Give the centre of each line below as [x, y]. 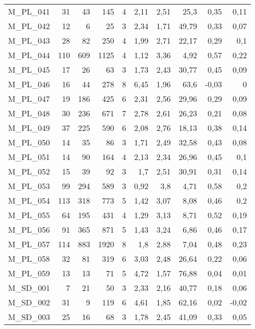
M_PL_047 [29, 99]
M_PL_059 [29, 273]
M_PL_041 [29, 11]
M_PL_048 [29, 113]
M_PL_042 [29, 26]
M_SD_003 [29, 317]
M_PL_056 [29, 229]
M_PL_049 [29, 128]
